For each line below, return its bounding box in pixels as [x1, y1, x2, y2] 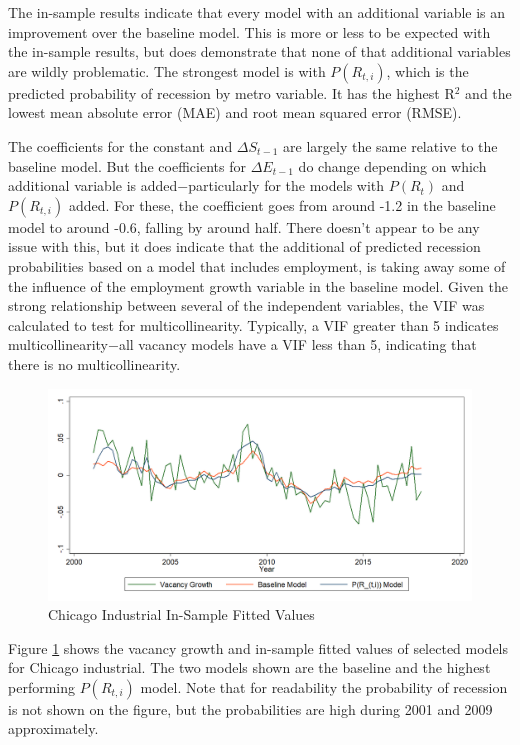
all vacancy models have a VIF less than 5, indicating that [118, 334, 477, 355]
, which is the [386, 60, 469, 81]
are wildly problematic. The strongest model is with [8, 60, 326, 81]
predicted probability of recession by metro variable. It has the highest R [8, 82, 455, 103]
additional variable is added [8, 175, 178, 196]
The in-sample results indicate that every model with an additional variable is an [8, 2, 506, 22]
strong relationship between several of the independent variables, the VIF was [8, 295, 485, 316]
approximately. [8, 718, 99, 739]
